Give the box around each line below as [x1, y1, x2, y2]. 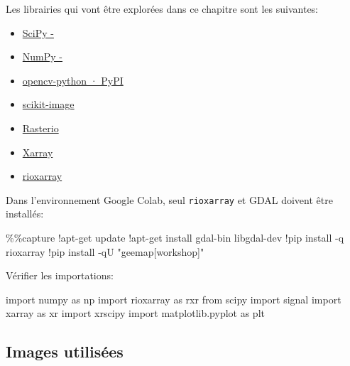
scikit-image [22, 97, 75, 112]
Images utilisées [6, 340, 124, 362]
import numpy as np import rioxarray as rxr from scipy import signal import [6, 291, 341, 306]
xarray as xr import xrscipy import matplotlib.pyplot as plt [6, 306, 265, 321]
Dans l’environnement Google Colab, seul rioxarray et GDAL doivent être [6, 192, 333, 207]
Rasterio [22, 120, 59, 135]
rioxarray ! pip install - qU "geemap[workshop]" [6, 244, 204, 259]
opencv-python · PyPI [22, 72, 124, 87]
